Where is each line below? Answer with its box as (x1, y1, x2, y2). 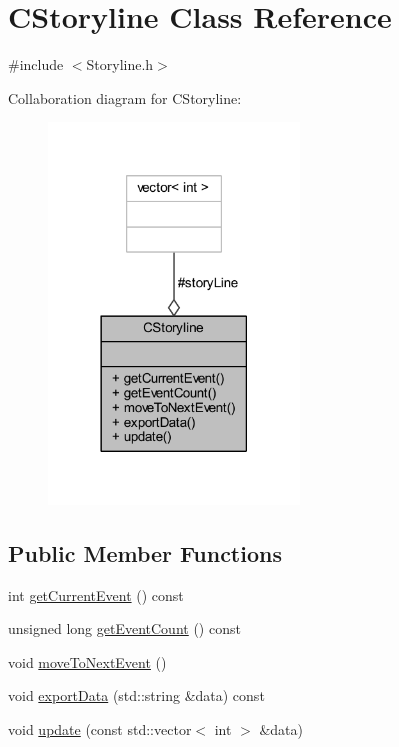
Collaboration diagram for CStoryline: (8, 87, 242, 108)
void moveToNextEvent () (8, 651, 167, 672)
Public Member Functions (8, 537, 282, 568)
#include (8, 54, 64, 75)
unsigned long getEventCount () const (8, 618, 241, 639)
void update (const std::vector (8, 718, 192, 739)
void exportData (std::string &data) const (8, 685, 265, 706)
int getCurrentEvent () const (8, 584, 184, 605)
